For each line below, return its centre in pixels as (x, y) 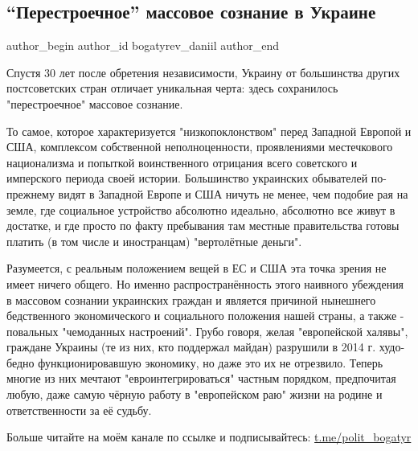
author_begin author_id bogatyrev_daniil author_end (143, 45)
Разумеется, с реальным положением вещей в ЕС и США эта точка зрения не (197, 268)
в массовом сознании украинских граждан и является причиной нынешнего (191, 299)
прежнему (31, 193)
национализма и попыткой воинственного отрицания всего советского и (182, 162)
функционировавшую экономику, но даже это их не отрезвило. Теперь (211, 362)
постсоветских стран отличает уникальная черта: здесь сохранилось (172, 88)
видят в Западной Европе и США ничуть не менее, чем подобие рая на (233, 193)
